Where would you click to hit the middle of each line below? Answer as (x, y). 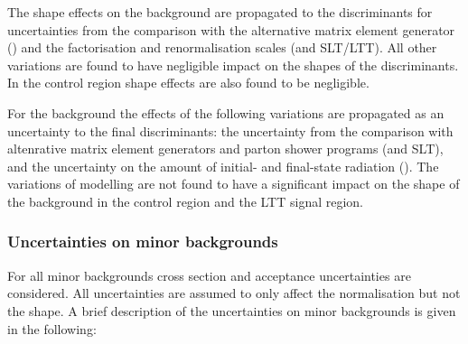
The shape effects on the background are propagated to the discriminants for (220, 12)
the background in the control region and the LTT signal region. (186, 201)
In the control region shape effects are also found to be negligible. (188, 83)
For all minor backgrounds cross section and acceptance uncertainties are (209, 275)
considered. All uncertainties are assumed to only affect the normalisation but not (234, 293)
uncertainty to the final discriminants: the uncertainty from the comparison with (230, 130)
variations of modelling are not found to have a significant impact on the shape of (234, 184)
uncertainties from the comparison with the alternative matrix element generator (231, 29)
